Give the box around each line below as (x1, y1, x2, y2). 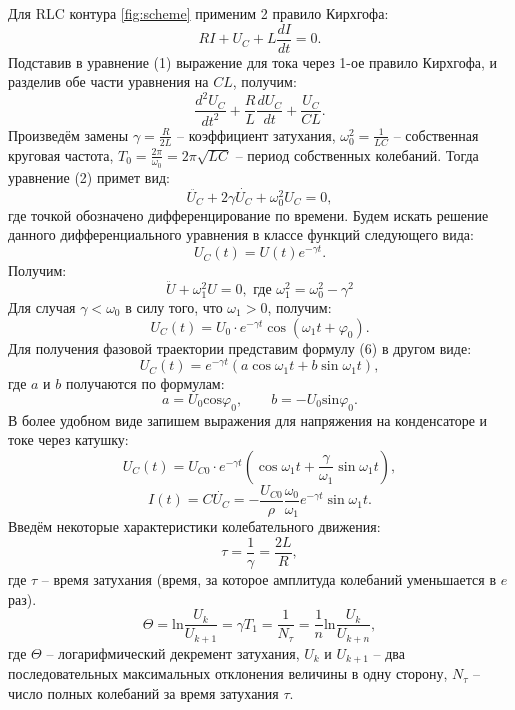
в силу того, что (125, 297, 223, 318)
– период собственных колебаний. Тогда (235, 144, 479, 165)
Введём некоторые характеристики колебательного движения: (8, 516, 381, 537)
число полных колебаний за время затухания (8, 682, 279, 703)
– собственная (393, 124, 479, 145)
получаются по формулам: (65, 373, 225, 394)
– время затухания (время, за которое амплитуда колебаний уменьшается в (41, 569, 496, 590)
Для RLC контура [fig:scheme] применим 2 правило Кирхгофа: (8, 3, 389, 23)
